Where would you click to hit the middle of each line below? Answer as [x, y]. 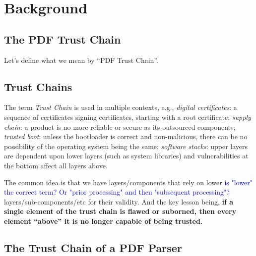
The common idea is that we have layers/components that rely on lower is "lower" [128, 182]
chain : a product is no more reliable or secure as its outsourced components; [120, 127]
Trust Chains [38, 86]
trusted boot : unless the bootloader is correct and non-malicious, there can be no [126, 136]
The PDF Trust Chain [63, 39]
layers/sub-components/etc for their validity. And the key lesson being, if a [119, 201]
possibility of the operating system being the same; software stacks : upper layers [126, 146]
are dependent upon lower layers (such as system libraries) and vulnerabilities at [126, 156]
